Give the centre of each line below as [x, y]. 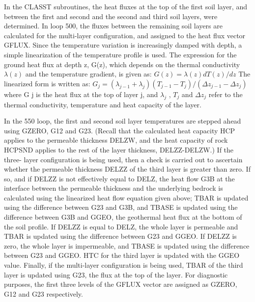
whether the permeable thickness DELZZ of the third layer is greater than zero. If [127, 169]
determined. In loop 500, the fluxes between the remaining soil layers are [113, 26]
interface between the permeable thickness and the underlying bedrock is [113, 188]
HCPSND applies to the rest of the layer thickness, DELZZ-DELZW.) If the [119, 149]
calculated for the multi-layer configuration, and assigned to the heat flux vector [125, 35]
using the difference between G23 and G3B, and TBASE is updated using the [121, 207]
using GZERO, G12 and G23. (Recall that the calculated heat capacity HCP [120, 130]
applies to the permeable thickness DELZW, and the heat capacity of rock [116, 140]
